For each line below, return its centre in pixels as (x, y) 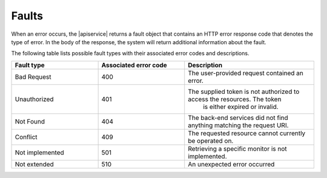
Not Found (30, 121)
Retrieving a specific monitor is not (237, 148)
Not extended (34, 164)
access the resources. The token (235, 99)
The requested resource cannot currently (247, 133)
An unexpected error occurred (231, 164)
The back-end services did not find (238, 117)
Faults (27, 16)
